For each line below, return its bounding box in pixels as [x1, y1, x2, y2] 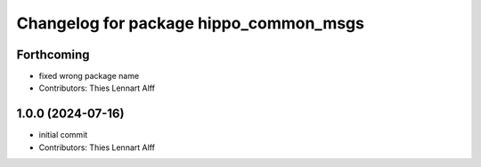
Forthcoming [16, 47, 90, 62]
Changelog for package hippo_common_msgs [16, 13, 365, 33]
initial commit [38, 130, 88, 140]
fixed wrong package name [38, 71, 140, 82]
